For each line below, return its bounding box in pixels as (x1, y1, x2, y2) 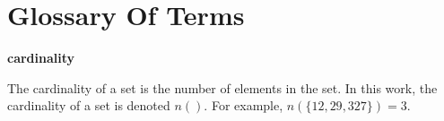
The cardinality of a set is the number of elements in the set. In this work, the (7, 78, 438, 97)
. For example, (204, 96, 283, 115)
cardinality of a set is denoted (7, 96, 170, 115)
